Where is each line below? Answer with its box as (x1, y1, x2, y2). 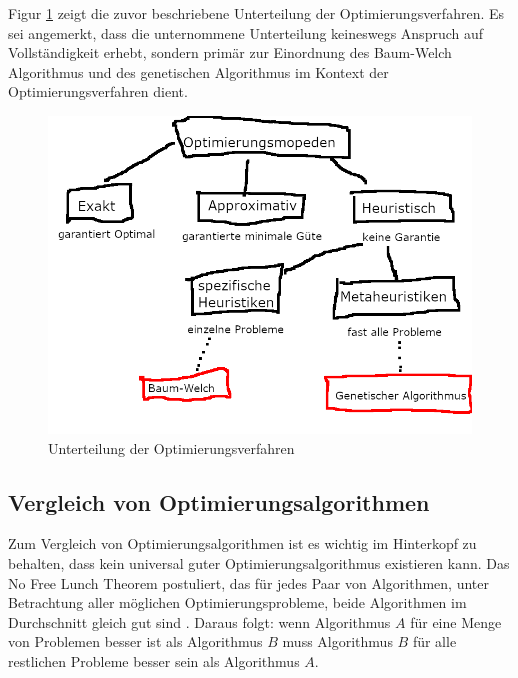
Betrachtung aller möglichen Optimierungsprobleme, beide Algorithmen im (8, 592, 467, 613)
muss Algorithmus (282, 631, 393, 652)
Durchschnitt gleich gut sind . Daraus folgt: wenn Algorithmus (8, 611, 391, 632)
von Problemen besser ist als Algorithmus (8, 631, 263, 652)
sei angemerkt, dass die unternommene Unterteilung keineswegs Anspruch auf (8, 22, 484, 43)
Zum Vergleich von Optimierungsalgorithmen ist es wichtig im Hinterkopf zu (8, 533, 477, 554)
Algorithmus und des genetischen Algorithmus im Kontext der (8, 61, 389, 82)
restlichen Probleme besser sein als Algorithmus (8, 650, 300, 671)
